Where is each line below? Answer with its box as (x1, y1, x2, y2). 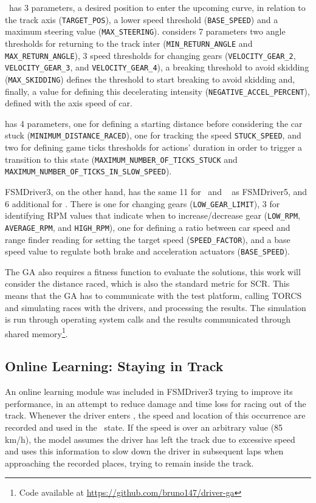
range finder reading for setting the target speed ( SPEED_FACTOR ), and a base (5, 233, 290, 245)
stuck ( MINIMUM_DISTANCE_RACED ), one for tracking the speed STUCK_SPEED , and (5, 129, 301, 142)
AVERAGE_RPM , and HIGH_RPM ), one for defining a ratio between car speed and (5, 221, 290, 233)
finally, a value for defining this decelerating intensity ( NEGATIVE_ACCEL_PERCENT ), (5, 84, 310, 97)
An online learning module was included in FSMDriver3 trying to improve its (5, 385, 293, 398)
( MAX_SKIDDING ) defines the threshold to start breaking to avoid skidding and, (5, 72, 295, 85)
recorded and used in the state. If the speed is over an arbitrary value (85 (5, 421, 283, 434)
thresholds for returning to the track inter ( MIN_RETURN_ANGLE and (5, 36, 253, 49)
